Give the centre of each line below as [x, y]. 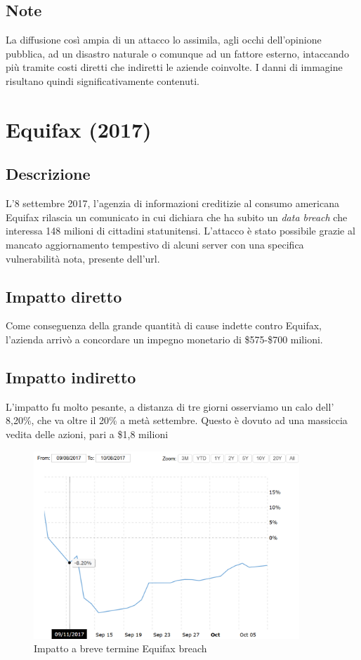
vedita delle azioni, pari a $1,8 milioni [87, 434]
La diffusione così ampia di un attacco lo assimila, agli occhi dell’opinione [164, 40]
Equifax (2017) [79, 129]
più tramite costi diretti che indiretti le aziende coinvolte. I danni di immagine [174, 67]
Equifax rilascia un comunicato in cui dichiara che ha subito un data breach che [177, 217]
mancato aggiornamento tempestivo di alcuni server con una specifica [155, 244]
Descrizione [48, 174]
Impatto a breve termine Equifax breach [120, 648]
